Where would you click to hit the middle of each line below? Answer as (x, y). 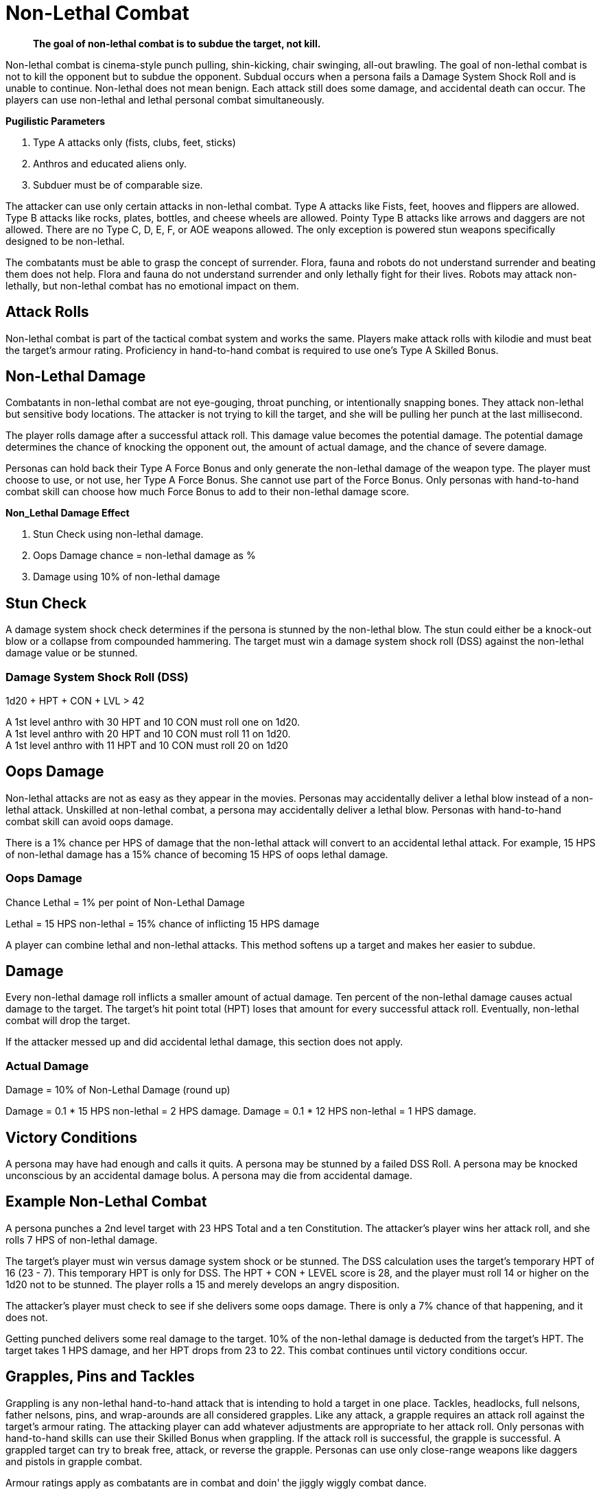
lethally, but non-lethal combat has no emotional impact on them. (152, 285)
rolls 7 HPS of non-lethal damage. (82, 1240)
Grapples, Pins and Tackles (100, 1377)
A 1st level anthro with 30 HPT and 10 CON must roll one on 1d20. (153, 722)
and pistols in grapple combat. (74, 1461)
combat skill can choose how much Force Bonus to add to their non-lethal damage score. (208, 492)
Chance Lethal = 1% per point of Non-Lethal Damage (125, 902)
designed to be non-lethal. (65, 241)
